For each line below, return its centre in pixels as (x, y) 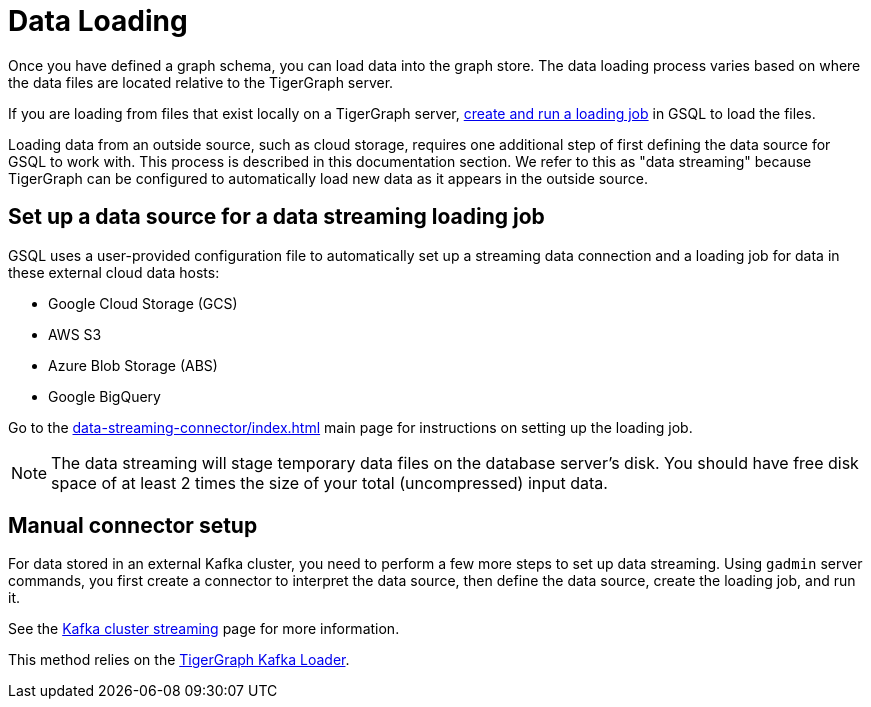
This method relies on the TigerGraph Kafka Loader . (179, 660)
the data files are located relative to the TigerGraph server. (201, 82)
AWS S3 (75, 334)
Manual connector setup (133, 526)
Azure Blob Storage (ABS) (133, 365)
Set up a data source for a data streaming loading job (276, 217)
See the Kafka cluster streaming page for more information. (204, 629)
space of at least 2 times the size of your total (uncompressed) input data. (329, 482)
